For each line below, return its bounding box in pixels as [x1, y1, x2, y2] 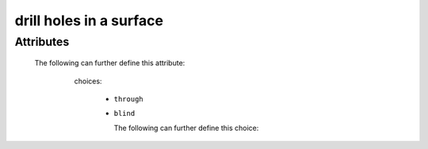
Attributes [14, 35, 70, 49]
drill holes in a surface [14, 12, 164, 29]
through [113, 95, 144, 103]
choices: [74, 76, 102, 86]
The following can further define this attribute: [34, 58, 185, 68]
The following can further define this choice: [113, 123, 259, 132]
